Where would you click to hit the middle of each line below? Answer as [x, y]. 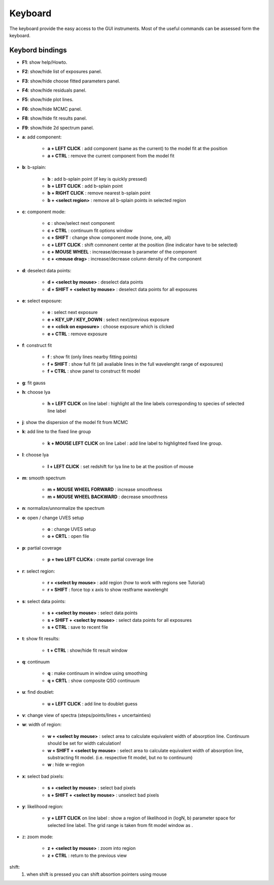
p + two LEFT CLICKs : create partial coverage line [100, 559]
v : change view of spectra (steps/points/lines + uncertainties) [87, 716]
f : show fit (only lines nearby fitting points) [92, 357]
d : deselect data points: [47, 270]
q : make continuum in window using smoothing [97, 673]
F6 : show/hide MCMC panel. [52, 109]
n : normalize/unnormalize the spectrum [63, 508]
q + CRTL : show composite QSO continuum [93, 680]
